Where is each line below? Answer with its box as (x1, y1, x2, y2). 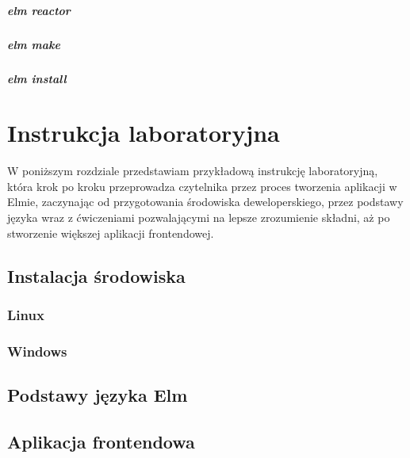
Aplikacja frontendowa (7, 429, 195, 453)
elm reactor (7, 2, 71, 18)
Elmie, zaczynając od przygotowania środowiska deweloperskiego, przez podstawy (7, 193, 404, 210)
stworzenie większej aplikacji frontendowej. (7, 224, 214, 241)
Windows (7, 341, 67, 361)
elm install (7, 70, 67, 86)
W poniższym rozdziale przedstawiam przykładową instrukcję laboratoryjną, (7, 162, 378, 179)
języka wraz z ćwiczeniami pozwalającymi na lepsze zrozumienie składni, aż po (7, 209, 390, 226)
